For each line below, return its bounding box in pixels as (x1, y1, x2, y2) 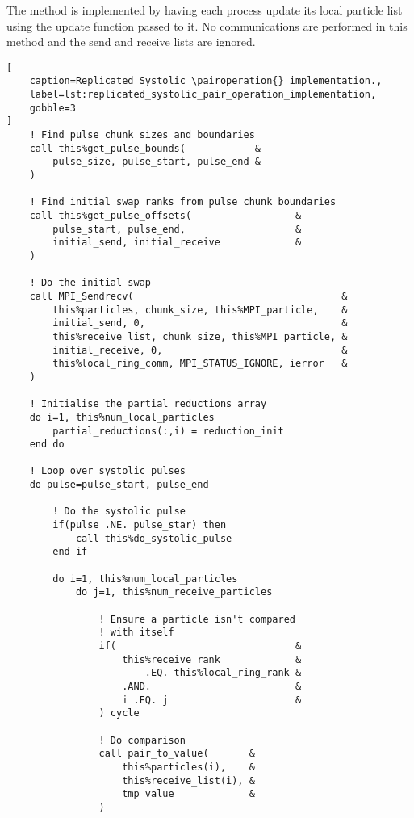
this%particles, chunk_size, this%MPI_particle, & (52, 304, 348, 316)
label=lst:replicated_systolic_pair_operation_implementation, (29, 89, 377, 101)
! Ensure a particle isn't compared (98, 613, 295, 625)
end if (52, 546, 88, 558)
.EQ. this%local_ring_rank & (144, 667, 302, 679)
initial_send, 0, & (52, 317, 348, 329)
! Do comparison (98, 734, 186, 746)
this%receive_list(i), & (122, 774, 255, 787)
